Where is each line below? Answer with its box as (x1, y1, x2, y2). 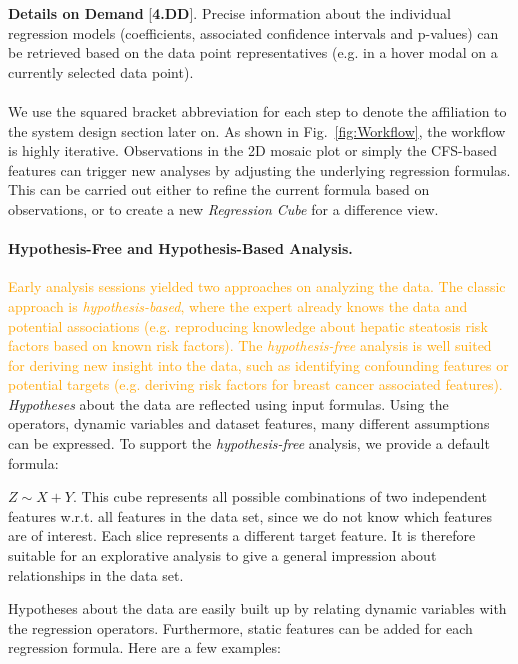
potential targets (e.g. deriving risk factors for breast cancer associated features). (8, 374, 503, 395)
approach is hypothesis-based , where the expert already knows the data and (8, 295, 468, 316)
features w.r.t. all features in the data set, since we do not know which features (8, 505, 492, 526)
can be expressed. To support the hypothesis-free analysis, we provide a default (8, 433, 490, 454)
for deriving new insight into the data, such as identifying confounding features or (8, 354, 509, 375)
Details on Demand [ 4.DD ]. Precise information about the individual (8, 3, 451, 23)
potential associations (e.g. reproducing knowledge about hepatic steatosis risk (8, 315, 488, 336)
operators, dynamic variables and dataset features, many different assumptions (8, 413, 490, 434)
